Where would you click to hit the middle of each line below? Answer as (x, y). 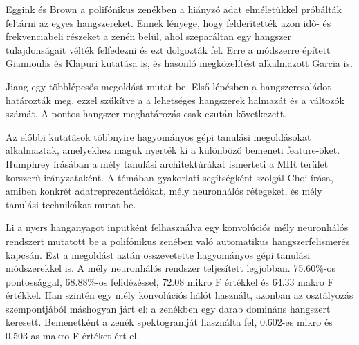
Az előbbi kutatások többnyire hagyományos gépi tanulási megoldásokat (158, 136)
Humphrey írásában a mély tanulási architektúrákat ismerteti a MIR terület (167, 163)
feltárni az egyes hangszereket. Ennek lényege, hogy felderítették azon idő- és (168, 22)
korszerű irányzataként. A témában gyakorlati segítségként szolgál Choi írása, (169, 177)
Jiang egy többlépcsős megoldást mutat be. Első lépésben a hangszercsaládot (168, 86)
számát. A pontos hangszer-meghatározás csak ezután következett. (146, 114)
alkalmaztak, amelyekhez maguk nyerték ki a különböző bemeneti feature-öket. (173, 150)
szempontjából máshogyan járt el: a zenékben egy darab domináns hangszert (168, 308)
